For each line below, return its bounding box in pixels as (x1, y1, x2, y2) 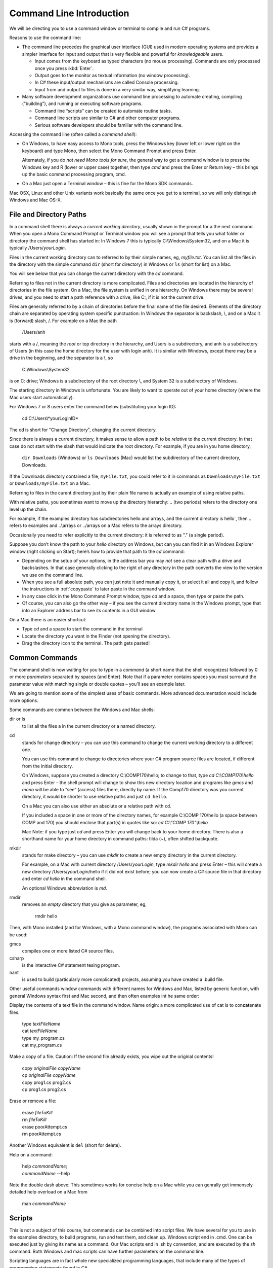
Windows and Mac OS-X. (9, 197, 62, 203)
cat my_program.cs (22, 1042, 62, 1048)
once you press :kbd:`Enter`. (34, 65, 94, 71)
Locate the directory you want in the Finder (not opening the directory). (22, 633, 171, 639)
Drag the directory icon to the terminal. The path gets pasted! (22, 640, 150, 646)
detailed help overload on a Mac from (9, 1189, 88, 1195)
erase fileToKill (22, 1109, 53, 1115)
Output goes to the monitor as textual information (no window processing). (34, 72, 191, 78)
